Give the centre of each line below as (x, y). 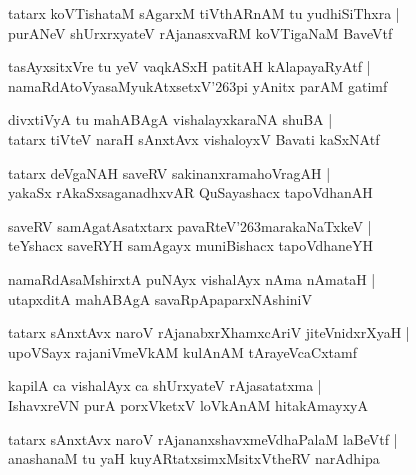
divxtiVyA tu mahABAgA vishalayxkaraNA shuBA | (170, 119)
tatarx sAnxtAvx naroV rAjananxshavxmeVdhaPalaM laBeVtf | (203, 438)
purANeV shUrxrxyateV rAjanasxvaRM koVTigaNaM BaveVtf (200, 32)
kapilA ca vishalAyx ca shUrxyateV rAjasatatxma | (165, 385)
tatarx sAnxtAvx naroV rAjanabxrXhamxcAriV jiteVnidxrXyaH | (209, 332)
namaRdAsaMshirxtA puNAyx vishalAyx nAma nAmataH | (192, 278)
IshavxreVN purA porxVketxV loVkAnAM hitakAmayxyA (188, 404)
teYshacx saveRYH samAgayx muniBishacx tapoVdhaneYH (191, 245)
